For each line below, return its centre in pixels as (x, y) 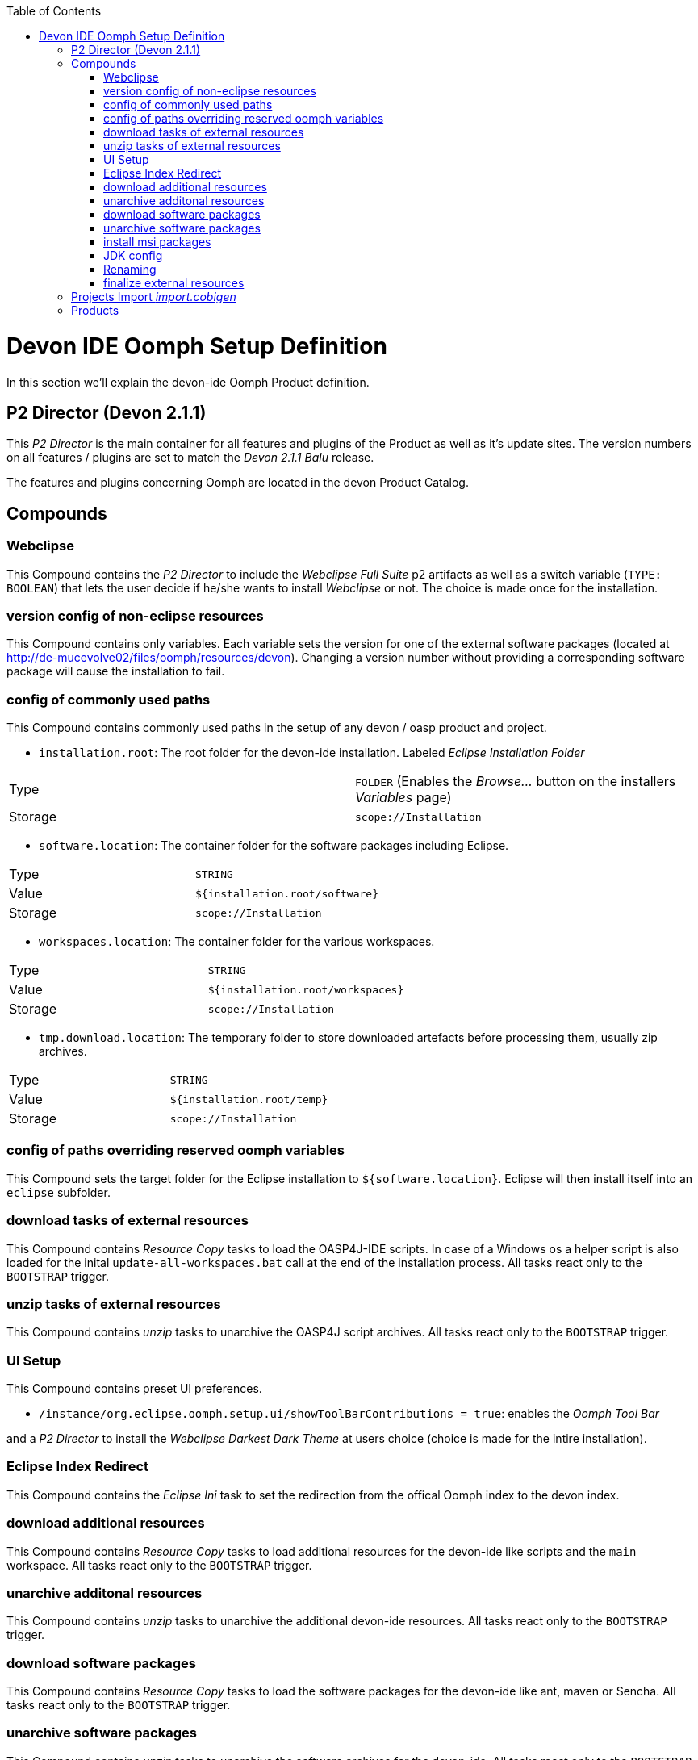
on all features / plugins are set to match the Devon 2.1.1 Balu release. (190, 458)
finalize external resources (174, 283)
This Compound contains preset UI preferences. (134, 1389)
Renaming (130, 269)
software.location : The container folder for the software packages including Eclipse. (274, 846)
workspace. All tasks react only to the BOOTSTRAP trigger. (159, 1565)
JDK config (133, 255)
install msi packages (157, 242)
